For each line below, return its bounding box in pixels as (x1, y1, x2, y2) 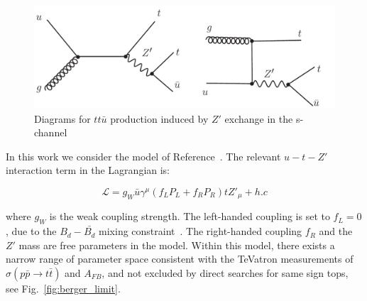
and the (319, 224, 353, 239)
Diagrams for (34, 111, 91, 126)
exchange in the (224, 111, 293, 126)
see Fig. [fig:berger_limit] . (6, 280, 121, 295)
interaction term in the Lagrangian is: (6, 163, 170, 177)
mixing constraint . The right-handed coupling (99, 224, 302, 239)
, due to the (6, 224, 57, 239)
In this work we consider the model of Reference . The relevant (6, 148, 281, 163)
